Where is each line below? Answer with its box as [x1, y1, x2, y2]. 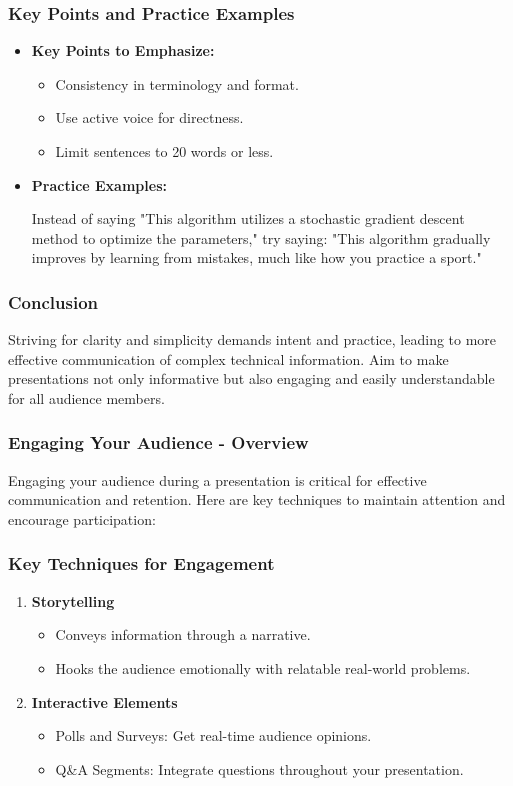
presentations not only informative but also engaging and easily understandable [8, 368, 495, 389]
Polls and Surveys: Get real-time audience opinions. [55, 725, 372, 746]
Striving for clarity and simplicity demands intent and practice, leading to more [8, 329, 497, 350]
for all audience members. [8, 387, 165, 408]
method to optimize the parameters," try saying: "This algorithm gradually [31, 227, 491, 248]
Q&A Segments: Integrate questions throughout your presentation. [55, 758, 464, 779]
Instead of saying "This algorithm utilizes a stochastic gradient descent [31, 208, 465, 229]
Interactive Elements [31, 691, 178, 712]
